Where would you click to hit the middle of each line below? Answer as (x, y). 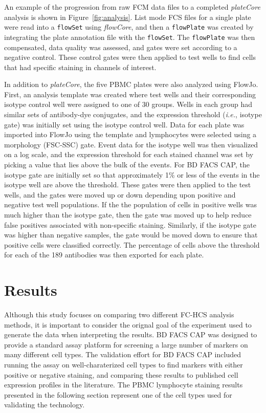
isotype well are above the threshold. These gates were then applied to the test (128, 184)
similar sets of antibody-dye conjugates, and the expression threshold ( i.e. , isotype (133, 114)
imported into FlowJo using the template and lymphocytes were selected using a (130, 134)
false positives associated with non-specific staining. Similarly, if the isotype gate (130, 224)
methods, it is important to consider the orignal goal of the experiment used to (128, 324)
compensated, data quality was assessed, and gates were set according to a (121, 47)
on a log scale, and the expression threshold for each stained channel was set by (129, 154)
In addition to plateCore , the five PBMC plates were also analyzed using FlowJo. (131, 84)
